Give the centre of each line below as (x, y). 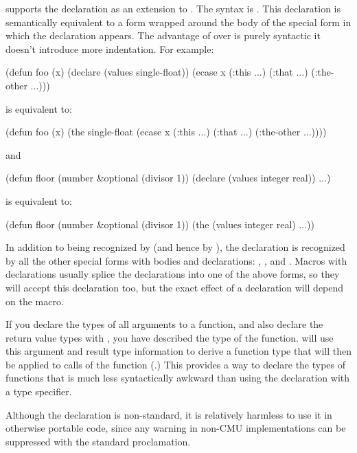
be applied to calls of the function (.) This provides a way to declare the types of (176, 364)
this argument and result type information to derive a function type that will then (178, 351)
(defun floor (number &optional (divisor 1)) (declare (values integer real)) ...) (168, 178)
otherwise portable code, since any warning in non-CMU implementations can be (176, 428)
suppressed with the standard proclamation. (98, 441)
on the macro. (35, 301)
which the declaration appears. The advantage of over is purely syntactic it (163, 35)
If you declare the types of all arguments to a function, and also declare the (164, 324)
